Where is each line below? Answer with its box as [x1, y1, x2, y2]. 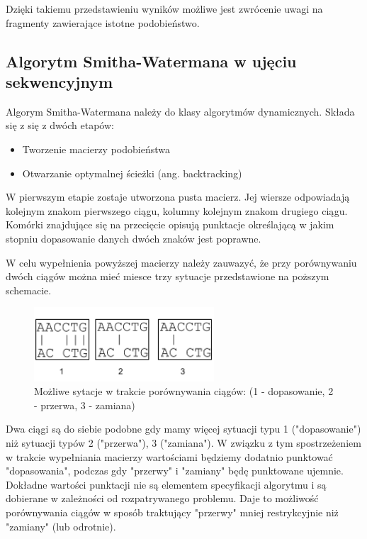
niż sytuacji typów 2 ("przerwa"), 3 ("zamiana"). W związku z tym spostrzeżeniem [6, 435, 361, 450]
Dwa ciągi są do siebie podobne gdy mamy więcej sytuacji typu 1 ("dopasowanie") [6, 421, 361, 436]
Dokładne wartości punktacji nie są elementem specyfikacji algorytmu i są [6, 477, 327, 491]
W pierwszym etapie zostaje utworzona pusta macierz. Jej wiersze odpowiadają [6, 189, 350, 204]
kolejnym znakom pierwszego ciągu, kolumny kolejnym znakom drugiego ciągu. [6, 203, 348, 218]
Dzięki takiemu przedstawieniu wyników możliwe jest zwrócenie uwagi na [6, 1, 323, 16]
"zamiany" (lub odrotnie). [6, 518, 116, 533]
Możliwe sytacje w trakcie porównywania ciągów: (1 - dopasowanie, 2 [34, 384, 334, 399]
